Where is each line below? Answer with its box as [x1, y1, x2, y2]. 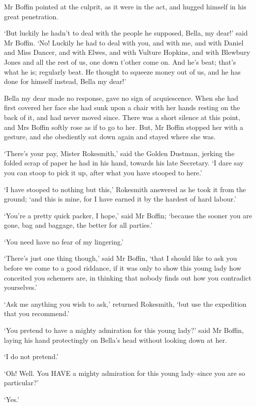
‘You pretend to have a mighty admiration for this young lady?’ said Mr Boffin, [4, 325, 244, 335]
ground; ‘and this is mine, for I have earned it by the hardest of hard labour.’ [4, 194, 236, 204]
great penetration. [4, 11, 59, 21]
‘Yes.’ [4, 394, 19, 404]
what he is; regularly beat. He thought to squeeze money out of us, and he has [4, 66, 241, 77]
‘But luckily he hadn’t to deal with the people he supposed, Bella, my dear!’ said [4, 28, 248, 38]
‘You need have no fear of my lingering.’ [4, 236, 124, 246]
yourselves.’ [4, 282, 37, 292]
